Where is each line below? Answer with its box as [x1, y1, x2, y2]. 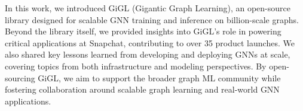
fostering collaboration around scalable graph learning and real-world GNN [5, 83, 280, 96]
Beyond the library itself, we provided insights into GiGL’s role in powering [5, 25, 281, 37]
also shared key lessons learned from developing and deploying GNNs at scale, [5, 48, 290, 61]
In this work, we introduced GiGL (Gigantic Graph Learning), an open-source [5, 2, 290, 14]
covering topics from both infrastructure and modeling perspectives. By [5, 59, 267, 72]
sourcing [5, 71, 35, 84]
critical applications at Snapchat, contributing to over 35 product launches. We [5, 36, 295, 49]
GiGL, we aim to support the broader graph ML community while [38, 71, 281, 84]
